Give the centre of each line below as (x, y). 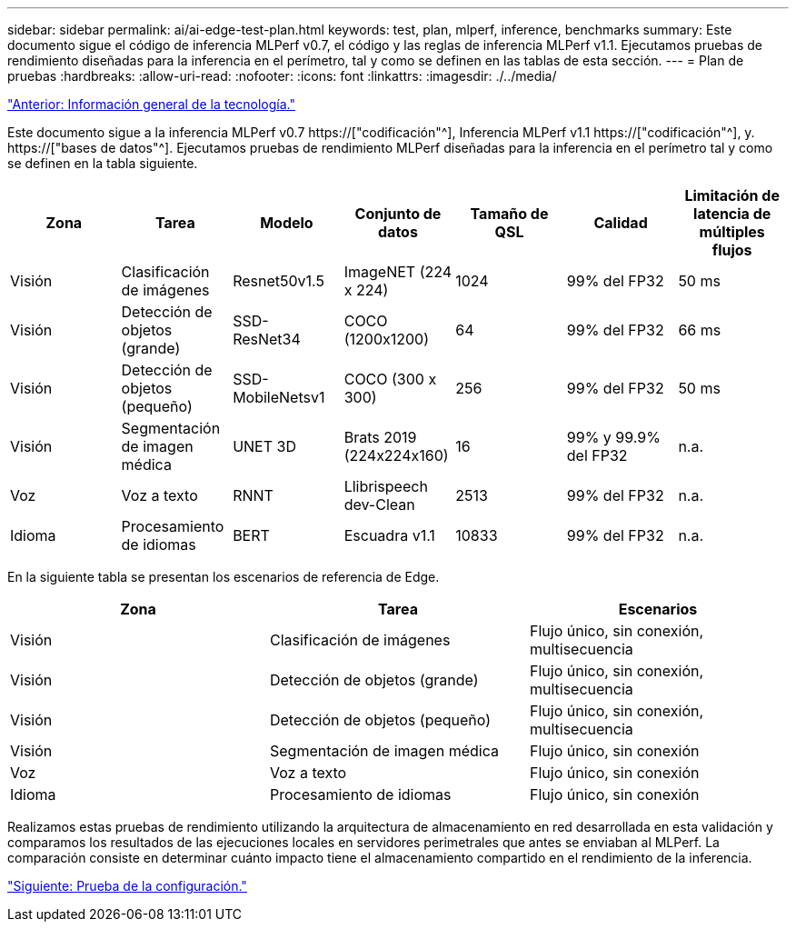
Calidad (621, 223)
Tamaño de (509, 214)
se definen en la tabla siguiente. (103, 163)
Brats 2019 (380, 437)
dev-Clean (379, 504)
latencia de (732, 214)
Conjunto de (398, 214)
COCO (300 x (390, 379)
